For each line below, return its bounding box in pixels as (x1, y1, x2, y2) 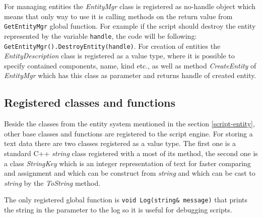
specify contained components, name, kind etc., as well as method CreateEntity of (4, 60, 256, 70)
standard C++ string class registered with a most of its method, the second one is (4, 148, 258, 158)
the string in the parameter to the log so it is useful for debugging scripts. (4, 204, 232, 214)
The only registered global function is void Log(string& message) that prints (4, 194, 248, 205)
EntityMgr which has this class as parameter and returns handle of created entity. (4, 70, 256, 81)
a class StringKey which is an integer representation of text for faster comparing (4, 158, 251, 168)
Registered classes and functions (4, 95, 175, 110)
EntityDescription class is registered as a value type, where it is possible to (4, 50, 235, 61)
